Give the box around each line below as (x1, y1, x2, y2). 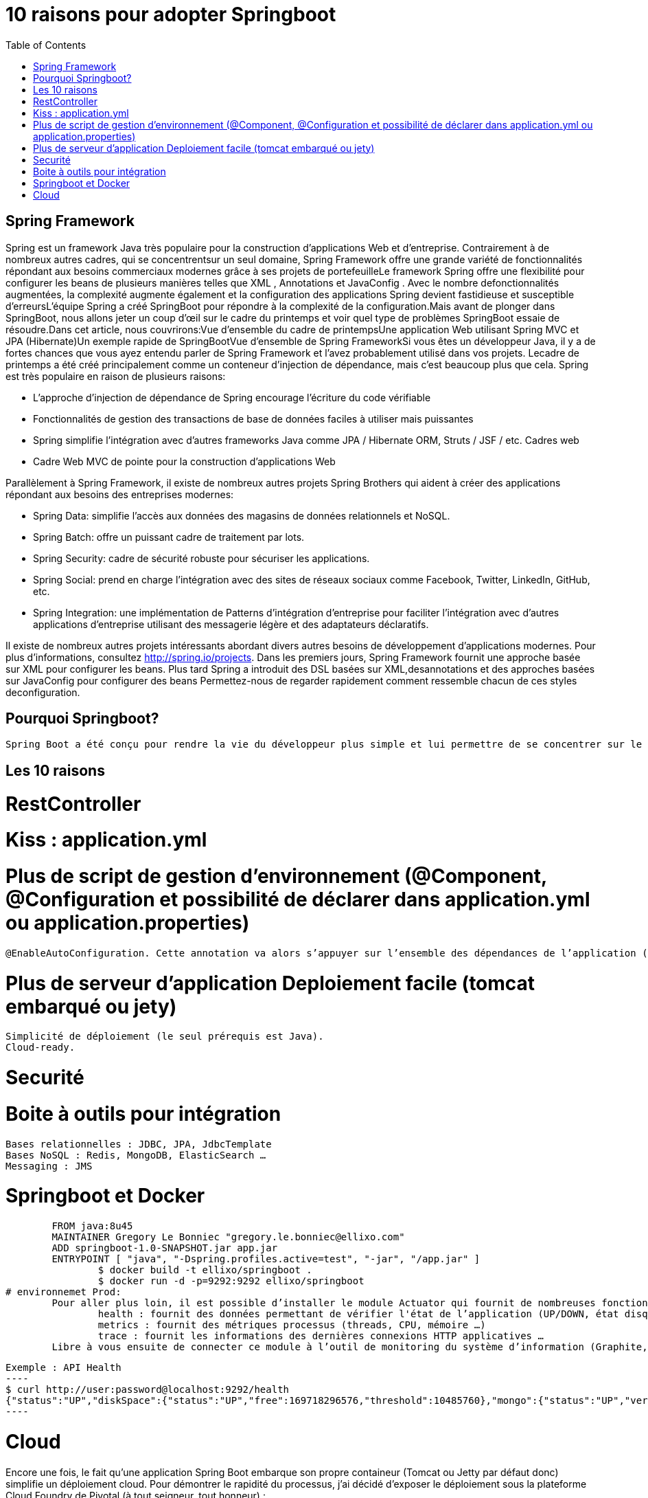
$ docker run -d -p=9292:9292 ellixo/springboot (97, 1275, 364, 1287)
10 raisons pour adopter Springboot (5, 3, 336, 26)
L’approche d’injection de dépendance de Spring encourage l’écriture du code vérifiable (33, 391, 431, 403)
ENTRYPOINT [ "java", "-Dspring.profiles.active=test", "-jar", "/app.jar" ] (51, 1253, 481, 1265)
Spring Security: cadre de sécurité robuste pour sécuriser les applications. (33, 552, 370, 564)
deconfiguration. (5, 686, 80, 698)
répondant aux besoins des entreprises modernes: (5, 488, 234, 500)
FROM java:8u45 (51, 1220, 133, 1232)
